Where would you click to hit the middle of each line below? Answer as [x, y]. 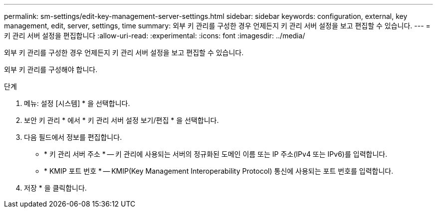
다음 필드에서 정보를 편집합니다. [73, 137]
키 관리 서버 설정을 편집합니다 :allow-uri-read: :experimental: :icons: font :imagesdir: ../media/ [155, 36]
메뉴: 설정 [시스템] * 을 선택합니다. [77, 103]
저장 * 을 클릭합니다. [55, 188]
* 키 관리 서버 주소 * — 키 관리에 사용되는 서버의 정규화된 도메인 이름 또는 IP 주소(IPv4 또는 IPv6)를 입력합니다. [216, 154]
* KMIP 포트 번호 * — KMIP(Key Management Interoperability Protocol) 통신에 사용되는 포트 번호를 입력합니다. [219, 171]
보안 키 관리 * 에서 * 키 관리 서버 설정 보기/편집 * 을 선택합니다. [121, 120]
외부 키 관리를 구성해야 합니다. [51, 69]
